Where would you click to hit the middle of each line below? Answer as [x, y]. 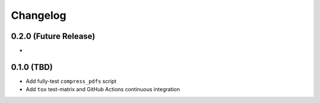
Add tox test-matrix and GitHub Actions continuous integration [103, 89]
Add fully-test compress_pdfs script [71, 81]
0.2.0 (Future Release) [53, 36]
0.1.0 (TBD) [32, 67]
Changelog [39, 15]
